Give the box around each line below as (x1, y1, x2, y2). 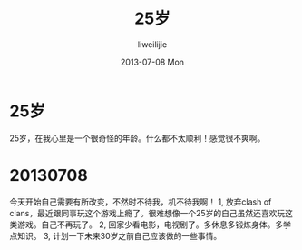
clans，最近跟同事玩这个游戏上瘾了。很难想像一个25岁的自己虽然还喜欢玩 (9, 207, 286, 218)
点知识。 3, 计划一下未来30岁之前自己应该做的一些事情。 (9, 230, 222, 241)
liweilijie (137, 38, 168, 50)
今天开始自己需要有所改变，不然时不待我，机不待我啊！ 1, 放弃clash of (9, 196, 272, 207)
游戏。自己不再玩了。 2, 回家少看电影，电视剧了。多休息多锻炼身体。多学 (16, 219, 292, 230)
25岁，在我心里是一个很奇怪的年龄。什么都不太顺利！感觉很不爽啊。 (9, 133, 266, 144)
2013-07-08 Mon (121, 56, 184, 67)
